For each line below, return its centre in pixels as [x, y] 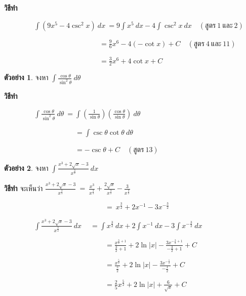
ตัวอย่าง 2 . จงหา [26, 168]
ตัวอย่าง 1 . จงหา [26, 77]
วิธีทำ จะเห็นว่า [24, 188]
